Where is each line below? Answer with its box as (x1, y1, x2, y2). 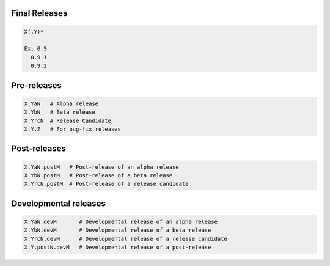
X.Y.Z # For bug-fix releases (24, 125, 122, 133)
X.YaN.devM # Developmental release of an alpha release (24, 218, 218, 225)
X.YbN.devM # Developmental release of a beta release (24, 227, 211, 234)
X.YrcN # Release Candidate (24, 117, 112, 124)
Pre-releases (11, 80, 62, 91)
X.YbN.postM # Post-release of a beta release (24, 172, 173, 179)
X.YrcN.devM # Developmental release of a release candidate (24, 235, 227, 242)
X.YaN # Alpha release (24, 100, 99, 107)
